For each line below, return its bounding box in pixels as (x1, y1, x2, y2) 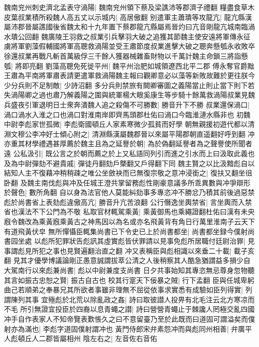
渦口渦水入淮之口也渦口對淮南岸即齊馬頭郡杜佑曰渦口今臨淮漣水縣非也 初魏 (4, 109, 251, 119)
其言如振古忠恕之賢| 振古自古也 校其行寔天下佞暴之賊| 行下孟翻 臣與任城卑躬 (4, 274, 255, 285)
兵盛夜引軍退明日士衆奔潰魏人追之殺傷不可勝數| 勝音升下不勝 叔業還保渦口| (4, 99, 250, 109)
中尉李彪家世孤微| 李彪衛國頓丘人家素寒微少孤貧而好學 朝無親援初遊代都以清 (4, 119, 255, 129)
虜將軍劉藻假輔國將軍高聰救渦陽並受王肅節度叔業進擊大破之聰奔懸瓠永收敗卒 (4, 41, 255, 51)
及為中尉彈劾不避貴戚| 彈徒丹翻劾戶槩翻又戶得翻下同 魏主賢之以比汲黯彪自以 (4, 158, 255, 168)
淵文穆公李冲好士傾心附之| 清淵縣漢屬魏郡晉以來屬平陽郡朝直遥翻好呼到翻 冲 (4, 128, 255, 139)
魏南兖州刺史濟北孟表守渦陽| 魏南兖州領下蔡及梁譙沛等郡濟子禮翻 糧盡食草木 (4, 2, 255, 12)
